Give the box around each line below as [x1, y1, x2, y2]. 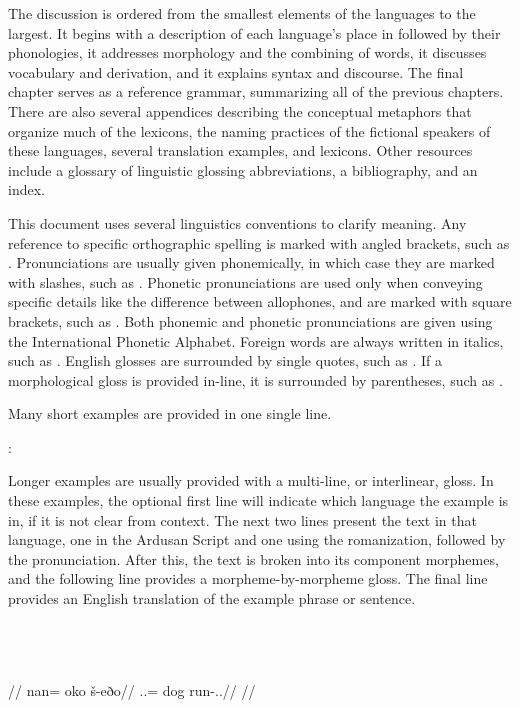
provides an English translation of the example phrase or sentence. [8, 588, 416, 609]
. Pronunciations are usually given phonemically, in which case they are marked [8, 252, 495, 273]
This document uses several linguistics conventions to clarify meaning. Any [8, 212, 467, 233]
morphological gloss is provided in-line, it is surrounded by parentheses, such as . [8, 369, 503, 390]
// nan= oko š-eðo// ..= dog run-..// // [8, 680, 256, 701]
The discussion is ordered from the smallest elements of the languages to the [8, 3, 476, 23]
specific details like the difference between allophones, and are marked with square [8, 291, 512, 312]
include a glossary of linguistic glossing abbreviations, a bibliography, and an [8, 159, 478, 180]
